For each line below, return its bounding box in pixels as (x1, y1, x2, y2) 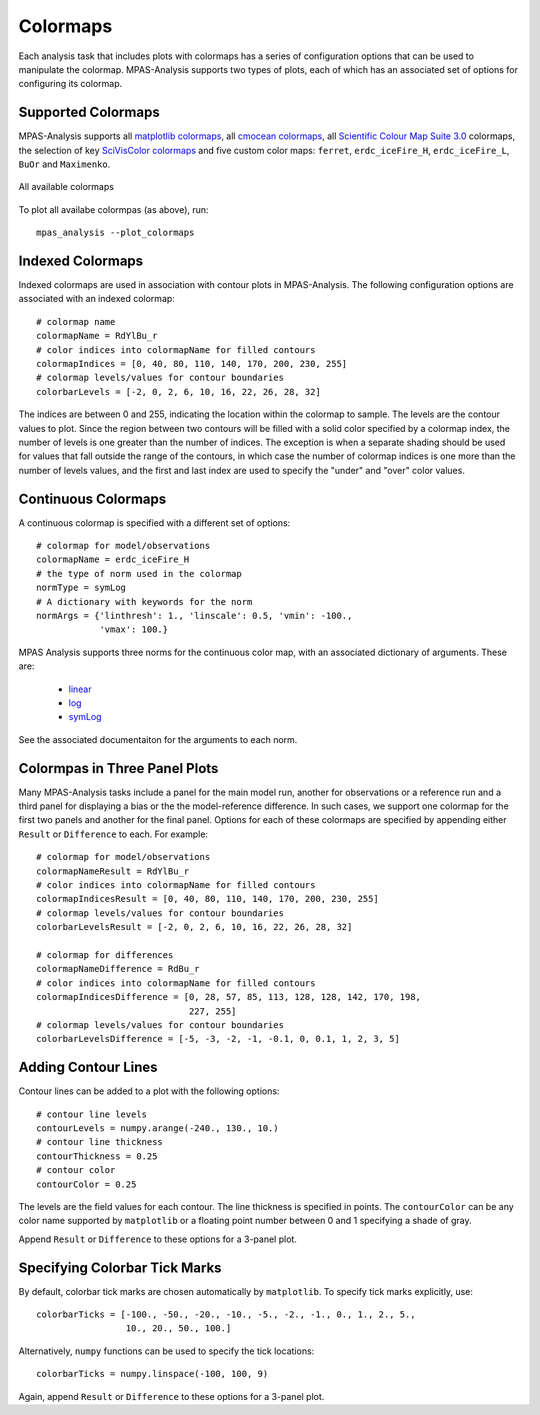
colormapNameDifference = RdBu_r (36, 963, 200, 975)
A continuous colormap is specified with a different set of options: (18, 516, 291, 529)
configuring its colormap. (18, 78, 123, 90)
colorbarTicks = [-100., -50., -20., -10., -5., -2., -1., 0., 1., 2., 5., (36, 1309, 416, 1320)
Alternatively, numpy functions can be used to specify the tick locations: (18, 1345, 315, 1357)
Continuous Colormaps (18, 490, 167, 507)
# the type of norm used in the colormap (36, 568, 242, 579)
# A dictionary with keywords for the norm (36, 596, 253, 607)
